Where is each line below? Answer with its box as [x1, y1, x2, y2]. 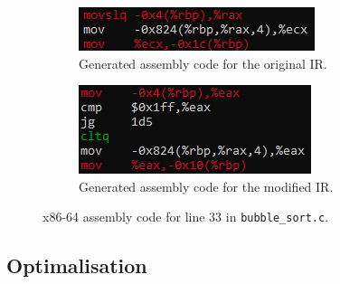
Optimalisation [6, 251, 147, 279]
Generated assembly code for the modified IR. [79, 176, 334, 195]
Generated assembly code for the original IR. [79, 53, 327, 72]
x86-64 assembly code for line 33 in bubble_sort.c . [42, 207, 329, 226]
